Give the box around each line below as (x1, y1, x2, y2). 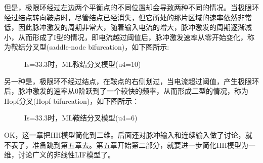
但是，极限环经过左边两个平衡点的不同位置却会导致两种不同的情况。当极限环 (4, 2, 259, 12)
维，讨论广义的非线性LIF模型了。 (4, 149, 115, 160)
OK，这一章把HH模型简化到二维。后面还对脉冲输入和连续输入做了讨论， (4, 129, 245, 140)
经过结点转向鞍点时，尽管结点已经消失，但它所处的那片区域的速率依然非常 (4, 12, 252, 22)
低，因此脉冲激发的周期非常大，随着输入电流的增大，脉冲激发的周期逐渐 (4, 22, 245, 32)
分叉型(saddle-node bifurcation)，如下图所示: (25, 42, 169, 52)
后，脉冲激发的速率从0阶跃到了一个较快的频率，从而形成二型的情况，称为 (4, 86, 248, 96)
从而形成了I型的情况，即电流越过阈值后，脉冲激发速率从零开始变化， (18, 31, 248, 42)
